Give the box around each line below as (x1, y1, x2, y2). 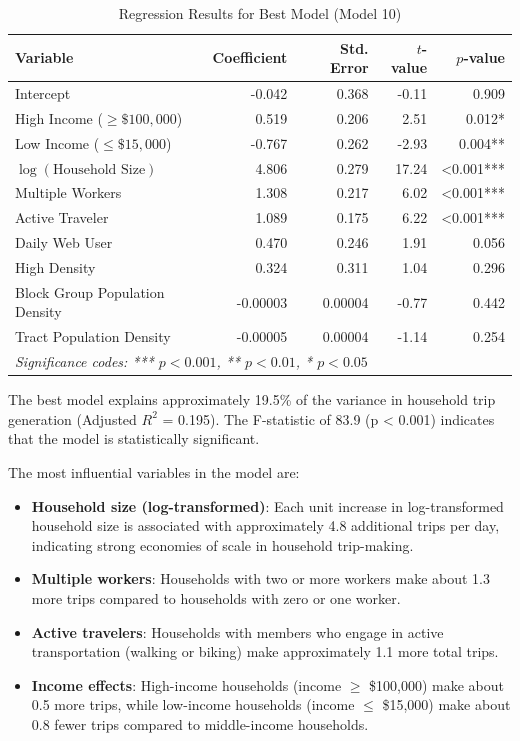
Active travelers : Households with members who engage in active (31, 621, 444, 642)
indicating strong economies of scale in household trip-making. (31, 534, 414, 555)
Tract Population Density (15, 326, 171, 347)
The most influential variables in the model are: (8, 461, 300, 482)
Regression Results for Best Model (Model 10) (118, 3, 402, 23)
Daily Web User (15, 232, 113, 253)
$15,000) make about (382, 694, 511, 715)
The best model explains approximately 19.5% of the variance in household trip (8, 389, 496, 410)
